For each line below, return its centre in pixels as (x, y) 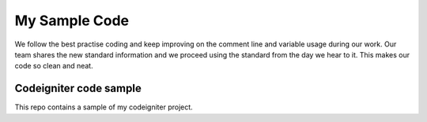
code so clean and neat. (54, 66)
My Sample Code (72, 20)
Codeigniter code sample (78, 89)
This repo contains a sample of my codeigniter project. (104, 107)
